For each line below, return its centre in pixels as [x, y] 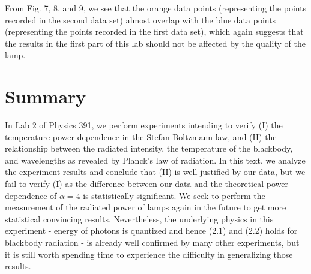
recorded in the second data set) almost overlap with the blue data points [140, 19]
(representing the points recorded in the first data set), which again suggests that [154, 31]
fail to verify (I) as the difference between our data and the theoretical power [146, 184]
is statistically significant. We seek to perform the [174, 195]
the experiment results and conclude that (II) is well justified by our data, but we [155, 172]
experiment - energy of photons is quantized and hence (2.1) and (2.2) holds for [151, 231]
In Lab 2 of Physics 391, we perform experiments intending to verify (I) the [144, 125]
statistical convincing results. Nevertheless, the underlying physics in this [139, 219]
